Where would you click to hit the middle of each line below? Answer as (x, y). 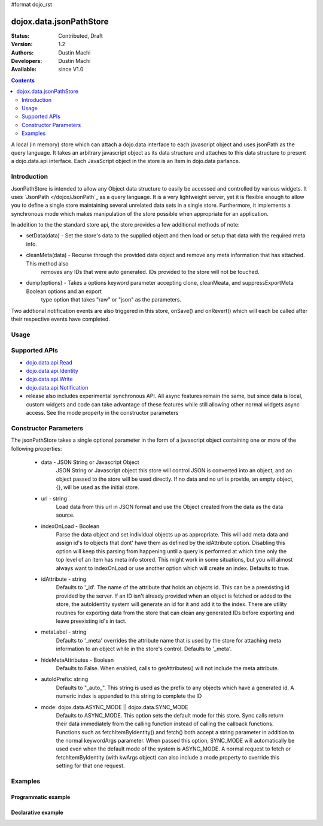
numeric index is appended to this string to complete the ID (129, 696)
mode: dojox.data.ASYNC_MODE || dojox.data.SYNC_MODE (115, 707)
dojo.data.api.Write (49, 379)
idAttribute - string (64, 579)
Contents (23, 80)
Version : (22, 44)
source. (65, 515)
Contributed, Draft (80, 35)
